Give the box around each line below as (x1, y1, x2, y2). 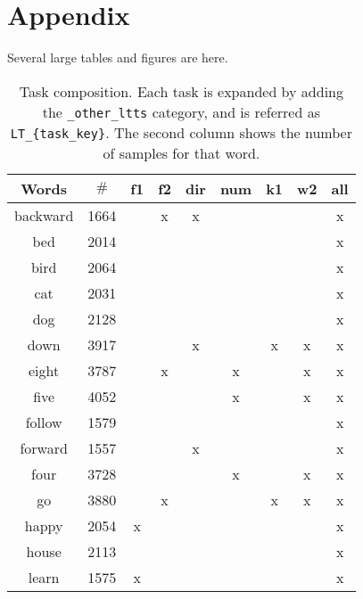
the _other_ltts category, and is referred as (42, 101, 320, 122)
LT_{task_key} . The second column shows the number (10, 121, 352, 143)
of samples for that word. (103, 142, 260, 163)
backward (14, 204, 74, 226)
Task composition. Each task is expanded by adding (19, 80, 343, 102)
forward (20, 437, 68, 458)
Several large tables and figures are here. (7, 48, 228, 67)
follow (25, 411, 62, 432)
